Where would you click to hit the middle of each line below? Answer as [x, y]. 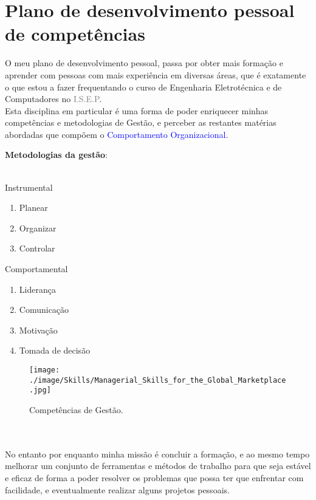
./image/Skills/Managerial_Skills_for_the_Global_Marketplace [158, 380]
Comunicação [44, 310]
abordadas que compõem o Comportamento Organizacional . [117, 134]
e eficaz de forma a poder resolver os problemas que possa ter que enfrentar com [154, 477]
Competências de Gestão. [76, 409]
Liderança [37, 289]
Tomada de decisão [55, 350]
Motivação [38, 330]
